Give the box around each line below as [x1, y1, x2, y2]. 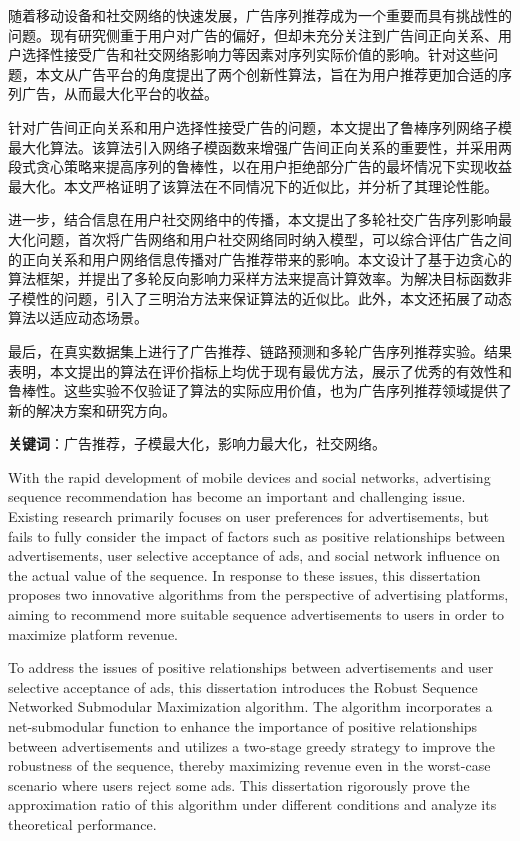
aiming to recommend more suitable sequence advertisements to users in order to [8, 604, 505, 625]
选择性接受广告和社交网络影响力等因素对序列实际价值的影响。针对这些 [21, 44, 484, 65]
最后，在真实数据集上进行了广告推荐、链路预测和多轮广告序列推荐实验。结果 [8, 340, 512, 361]
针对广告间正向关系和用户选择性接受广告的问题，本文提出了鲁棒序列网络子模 [8, 116, 512, 137]
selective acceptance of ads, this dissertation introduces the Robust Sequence [8, 676, 478, 697]
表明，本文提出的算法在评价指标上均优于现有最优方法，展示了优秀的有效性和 [8, 360, 512, 381]
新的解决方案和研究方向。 [8, 399, 176, 420]
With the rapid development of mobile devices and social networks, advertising [8, 466, 491, 487]
